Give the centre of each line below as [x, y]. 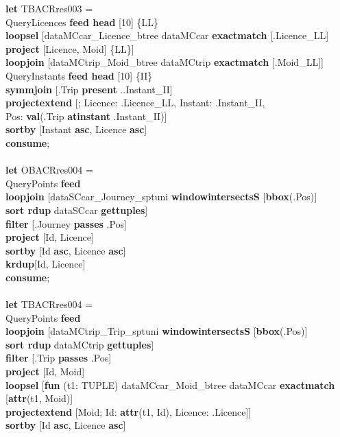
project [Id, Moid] [45, 371]
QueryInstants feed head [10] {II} [79, 75]
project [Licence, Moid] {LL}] [70, 48]
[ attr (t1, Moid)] [39, 398]
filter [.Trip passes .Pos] [59, 358]
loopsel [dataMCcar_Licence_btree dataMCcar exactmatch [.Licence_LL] [167, 35]
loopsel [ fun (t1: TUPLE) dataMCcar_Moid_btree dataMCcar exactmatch [170, 385]
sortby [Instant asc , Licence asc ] [76, 129]
